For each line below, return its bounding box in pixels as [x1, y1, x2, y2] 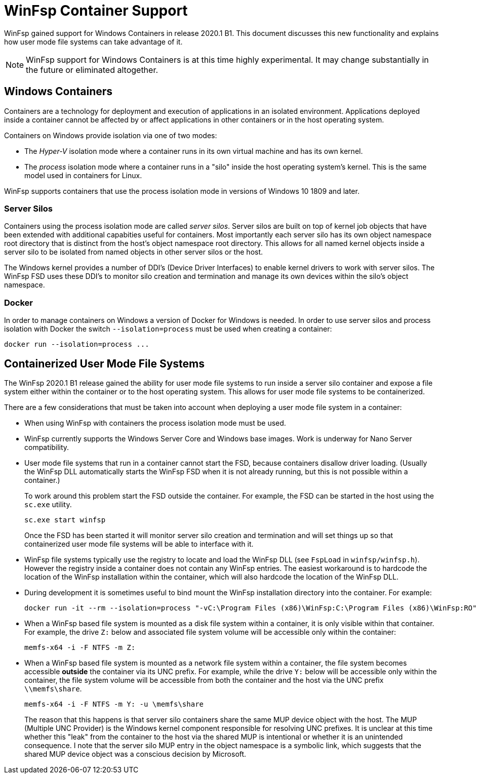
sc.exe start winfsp [24, 515, 106, 524]
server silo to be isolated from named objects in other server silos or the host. [4, 248, 263, 257]
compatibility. [24, 442, 69, 452]
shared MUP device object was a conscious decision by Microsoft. [24, 749, 247, 758]
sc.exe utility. [24, 500, 72, 509]
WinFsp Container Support [4, 2, 188, 19]
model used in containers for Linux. [24, 171, 142, 180]
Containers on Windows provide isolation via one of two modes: [4, 131, 217, 140]
